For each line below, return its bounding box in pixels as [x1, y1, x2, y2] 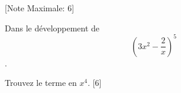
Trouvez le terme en [5, 76, 77, 89]
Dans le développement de [5, 21, 100, 34]
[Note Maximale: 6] [5, 2, 75, 14]
